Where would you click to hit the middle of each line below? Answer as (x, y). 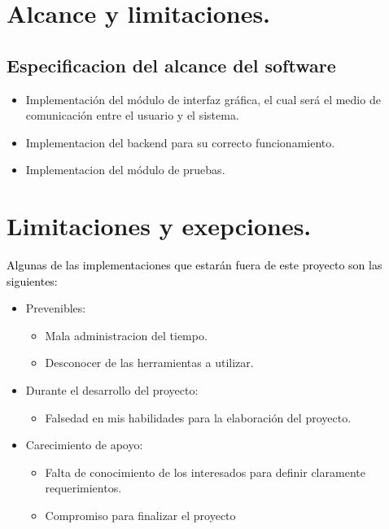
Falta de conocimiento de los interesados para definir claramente (205, 472)
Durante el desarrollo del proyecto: (112, 390)
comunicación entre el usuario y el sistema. (132, 115)
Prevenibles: (56, 308)
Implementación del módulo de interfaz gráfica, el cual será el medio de (203, 99)
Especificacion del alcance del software (171, 65)
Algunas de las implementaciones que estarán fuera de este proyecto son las (194, 265)
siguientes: (32, 280)
